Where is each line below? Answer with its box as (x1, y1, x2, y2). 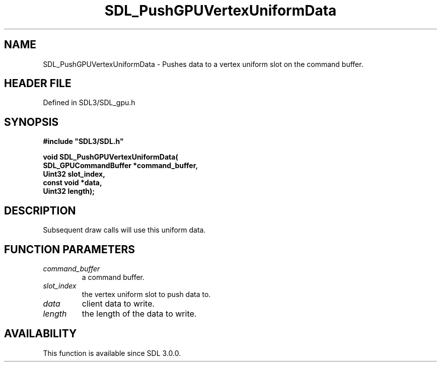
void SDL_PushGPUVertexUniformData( (43, 153, 178, 162)
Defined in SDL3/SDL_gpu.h (43, 98, 135, 107)
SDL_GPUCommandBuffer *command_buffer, (43, 161, 198, 170)
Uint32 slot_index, (43, 170, 105, 179)
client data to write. (82, 298, 155, 309)
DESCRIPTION (4, 204, 76, 217)
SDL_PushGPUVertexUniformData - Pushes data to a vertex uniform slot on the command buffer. (43, 59, 363, 68)
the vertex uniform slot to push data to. (82, 289, 211, 299)
